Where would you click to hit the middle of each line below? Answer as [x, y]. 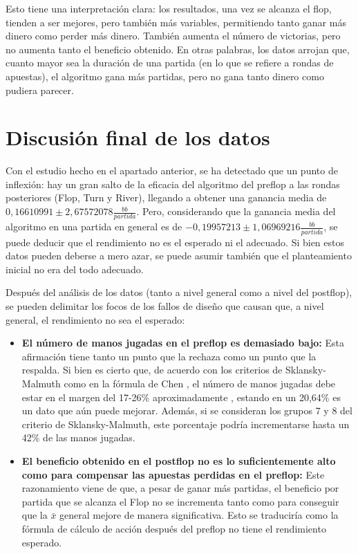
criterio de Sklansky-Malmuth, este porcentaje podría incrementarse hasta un [186, 424]
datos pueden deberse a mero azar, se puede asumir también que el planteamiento [179, 256]
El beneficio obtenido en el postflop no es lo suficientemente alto [179, 461]
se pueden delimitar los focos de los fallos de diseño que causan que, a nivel [165, 306]
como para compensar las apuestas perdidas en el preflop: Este [173, 474]
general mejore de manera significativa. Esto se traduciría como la [199, 515]
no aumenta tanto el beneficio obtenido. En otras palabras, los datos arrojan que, [178, 49]
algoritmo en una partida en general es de [94, 227]
